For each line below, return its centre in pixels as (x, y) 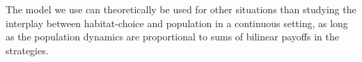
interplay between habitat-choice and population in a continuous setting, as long (177, 23)
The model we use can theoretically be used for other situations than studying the (181, 9)
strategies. (27, 50)
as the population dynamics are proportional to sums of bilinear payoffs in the (172, 37)
